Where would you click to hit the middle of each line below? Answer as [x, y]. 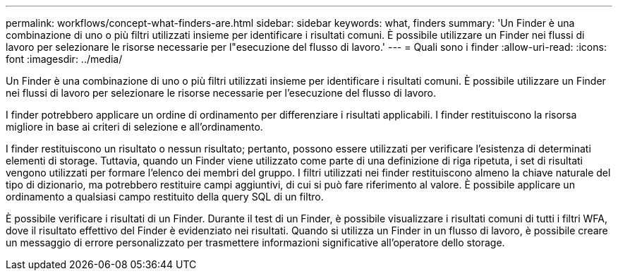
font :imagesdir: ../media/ [64, 59]
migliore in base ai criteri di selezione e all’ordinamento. [134, 127]
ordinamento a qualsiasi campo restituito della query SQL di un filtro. [165, 197]
